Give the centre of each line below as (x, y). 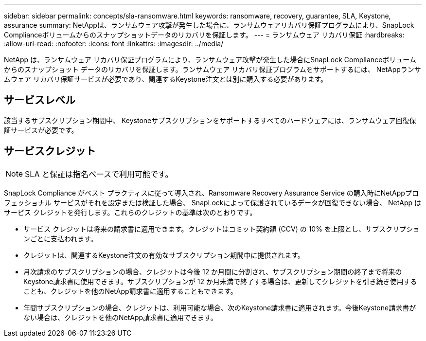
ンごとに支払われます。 (60, 238)
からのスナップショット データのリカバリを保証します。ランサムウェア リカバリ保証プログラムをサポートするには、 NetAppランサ (213, 69)
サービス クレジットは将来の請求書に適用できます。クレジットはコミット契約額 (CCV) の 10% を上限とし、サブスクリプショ (222, 229)
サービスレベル (40, 100)
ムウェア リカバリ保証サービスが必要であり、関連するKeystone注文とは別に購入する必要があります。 (166, 79)
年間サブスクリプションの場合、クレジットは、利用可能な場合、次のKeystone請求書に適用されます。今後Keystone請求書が (220, 307)
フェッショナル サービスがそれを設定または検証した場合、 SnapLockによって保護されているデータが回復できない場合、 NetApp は (213, 202)
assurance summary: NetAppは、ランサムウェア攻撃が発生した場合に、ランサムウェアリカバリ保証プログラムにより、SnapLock (209, 25)
